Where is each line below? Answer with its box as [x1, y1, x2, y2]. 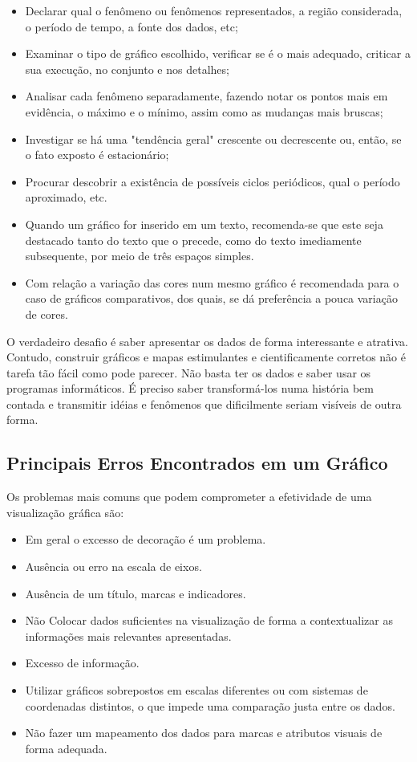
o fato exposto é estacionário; [25, 146, 169, 163]
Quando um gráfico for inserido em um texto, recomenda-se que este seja [25, 215, 383, 232]
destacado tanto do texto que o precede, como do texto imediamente [25, 231, 362, 248]
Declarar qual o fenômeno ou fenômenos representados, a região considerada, [25, 2, 403, 18]
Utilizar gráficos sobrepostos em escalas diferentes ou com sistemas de [25, 682, 368, 699]
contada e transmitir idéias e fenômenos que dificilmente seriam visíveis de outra [6, 395, 402, 412]
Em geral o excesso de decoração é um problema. [25, 531, 266, 548]
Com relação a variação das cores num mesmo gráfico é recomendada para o [25, 274, 399, 291]
